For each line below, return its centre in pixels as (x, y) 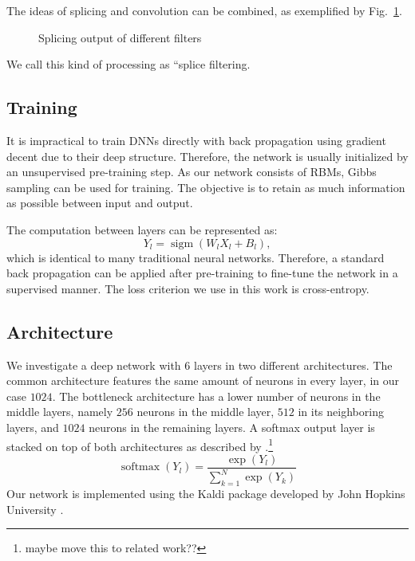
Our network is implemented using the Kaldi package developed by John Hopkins (206, 493)
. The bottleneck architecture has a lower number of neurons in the (216, 396)
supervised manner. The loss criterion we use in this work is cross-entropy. (188, 288)
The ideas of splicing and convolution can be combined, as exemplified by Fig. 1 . (204, 10)
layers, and (33, 427)
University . (35, 509)
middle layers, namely (60, 412)
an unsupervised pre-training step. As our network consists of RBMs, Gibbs (192, 172)
